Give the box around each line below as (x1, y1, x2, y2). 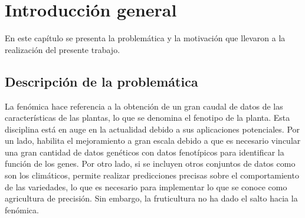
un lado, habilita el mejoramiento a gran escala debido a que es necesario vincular (5, 134, 301, 147)
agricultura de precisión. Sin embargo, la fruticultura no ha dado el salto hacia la (5, 192, 298, 204)
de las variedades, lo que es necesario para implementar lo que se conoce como (5, 180, 287, 193)
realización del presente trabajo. (5, 43, 120, 55)
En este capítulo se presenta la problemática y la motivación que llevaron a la (5, 32, 286, 44)
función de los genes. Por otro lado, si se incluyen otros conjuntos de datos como (5, 157, 296, 170)
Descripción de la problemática (5, 72, 198, 90)
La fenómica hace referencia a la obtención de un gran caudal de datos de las (5, 100, 283, 112)
